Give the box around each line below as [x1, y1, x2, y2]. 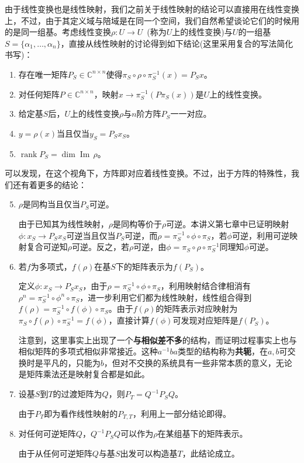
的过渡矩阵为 [53, 388, 102, 400]
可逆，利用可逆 [232, 229, 289, 241]
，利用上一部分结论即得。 [132, 407, 231, 419]
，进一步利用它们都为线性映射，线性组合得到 [80, 291, 252, 303]
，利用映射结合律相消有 [160, 280, 251, 292]
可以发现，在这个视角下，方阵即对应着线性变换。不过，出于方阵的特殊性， [5, 167, 291, 179]
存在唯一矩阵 [18, 68, 68, 80]
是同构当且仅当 [23, 198, 81, 210]
